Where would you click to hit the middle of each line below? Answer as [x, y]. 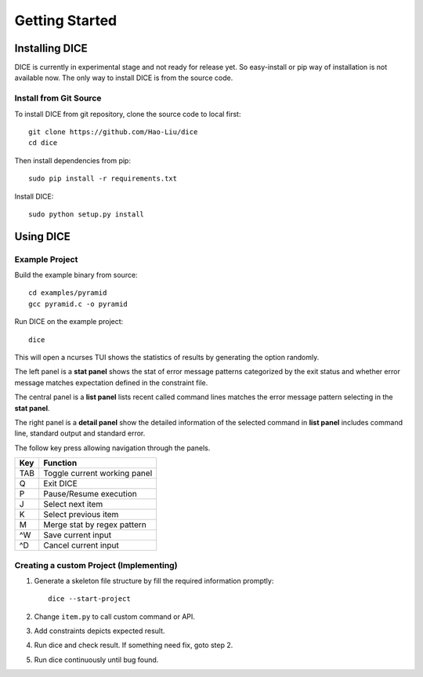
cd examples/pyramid [68, 293]
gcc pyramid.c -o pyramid [78, 304]
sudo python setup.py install [87, 214]
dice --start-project [89, 599]
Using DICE [42, 237]
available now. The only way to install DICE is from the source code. [124, 78]
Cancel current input [81, 545]
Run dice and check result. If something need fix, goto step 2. [134, 645]
